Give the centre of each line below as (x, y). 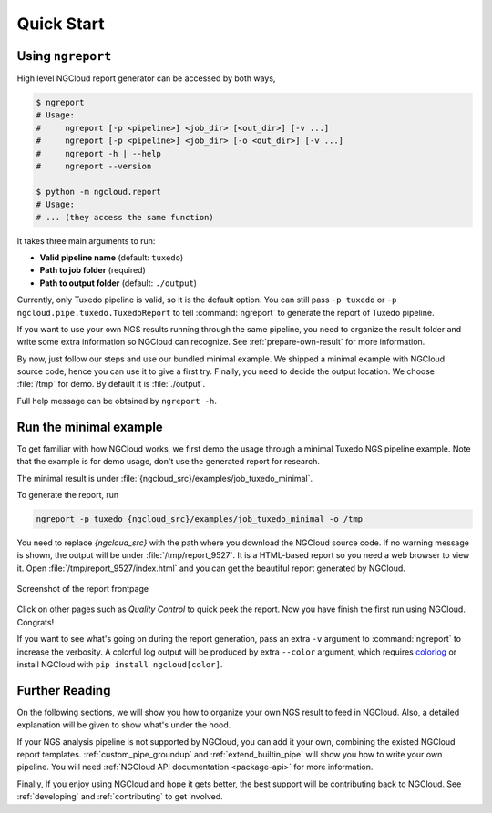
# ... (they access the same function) (125, 217)
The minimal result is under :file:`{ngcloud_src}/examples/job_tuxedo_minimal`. (165, 478)
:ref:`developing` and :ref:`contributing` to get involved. (120, 797)
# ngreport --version (94, 166)
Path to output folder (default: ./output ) (118, 283)
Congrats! (36, 622)
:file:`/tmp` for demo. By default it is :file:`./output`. (111, 384)
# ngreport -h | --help (98, 153)
